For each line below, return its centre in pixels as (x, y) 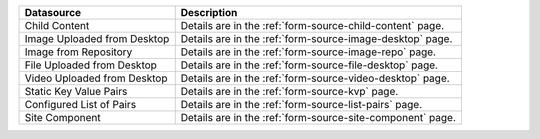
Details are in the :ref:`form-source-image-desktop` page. (316, 38)
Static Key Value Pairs (76, 91)
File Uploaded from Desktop (90, 65)
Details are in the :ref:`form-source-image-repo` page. (308, 52)
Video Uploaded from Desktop (96, 78)
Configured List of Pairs (80, 104)
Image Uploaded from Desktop (97, 38)
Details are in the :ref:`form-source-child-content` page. (312, 25)
